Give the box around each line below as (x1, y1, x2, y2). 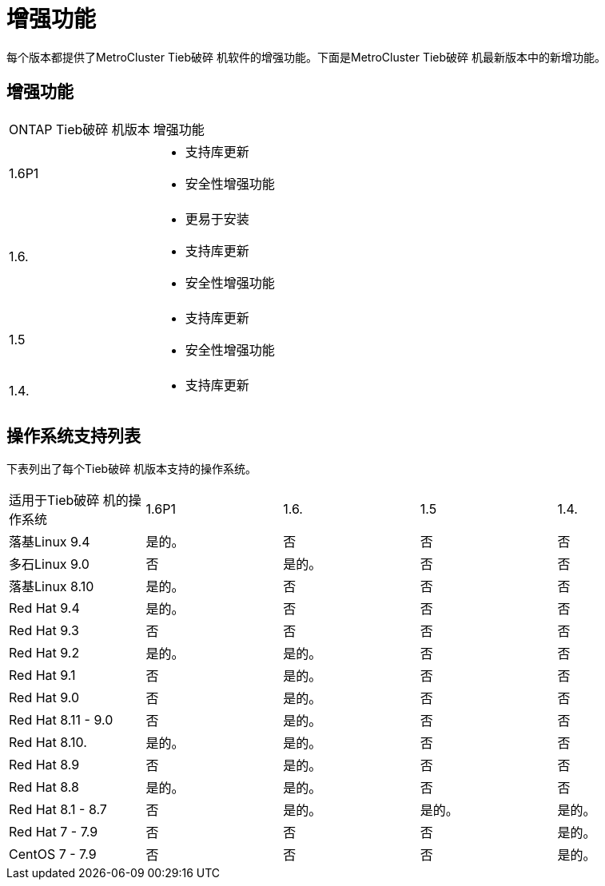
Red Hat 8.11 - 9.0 (9, 712, 113, 729)
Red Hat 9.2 (9, 645, 80, 662)
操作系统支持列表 (6, 426, 141, 447)
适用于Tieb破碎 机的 (9, 492, 129, 509)
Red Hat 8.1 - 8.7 (9, 801, 107, 818)
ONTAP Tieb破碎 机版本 (9, 121, 150, 137)
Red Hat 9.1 (9, 667, 76, 684)
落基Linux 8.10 (9, 578, 94, 595)
